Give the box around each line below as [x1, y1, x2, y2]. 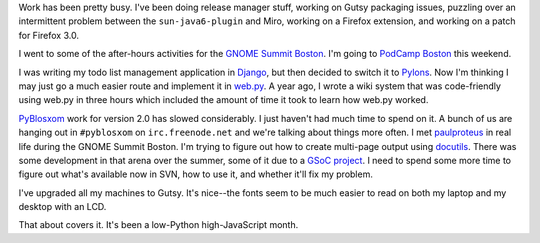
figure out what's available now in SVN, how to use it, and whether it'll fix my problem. [18, 168, 374, 180]
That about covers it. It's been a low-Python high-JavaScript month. [18, 219, 299, 231]
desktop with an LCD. [18, 201, 107, 213]
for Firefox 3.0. [18, 29, 80, 41]
